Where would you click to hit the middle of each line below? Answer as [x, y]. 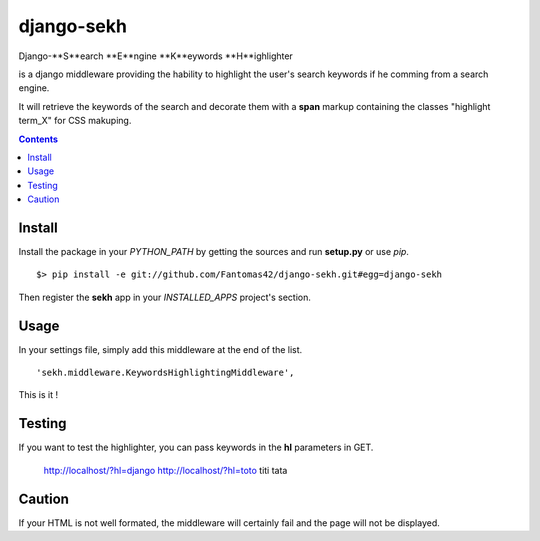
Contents [38, 139]
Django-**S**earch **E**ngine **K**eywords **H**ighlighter [156, 56]
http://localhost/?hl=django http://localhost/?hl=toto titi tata [165, 470]
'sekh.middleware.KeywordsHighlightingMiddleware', [165, 373]
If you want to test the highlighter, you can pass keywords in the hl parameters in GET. [196, 447]
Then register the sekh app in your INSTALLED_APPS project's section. [165, 297]
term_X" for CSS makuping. [75, 121]
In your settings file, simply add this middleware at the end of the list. [160, 349]
